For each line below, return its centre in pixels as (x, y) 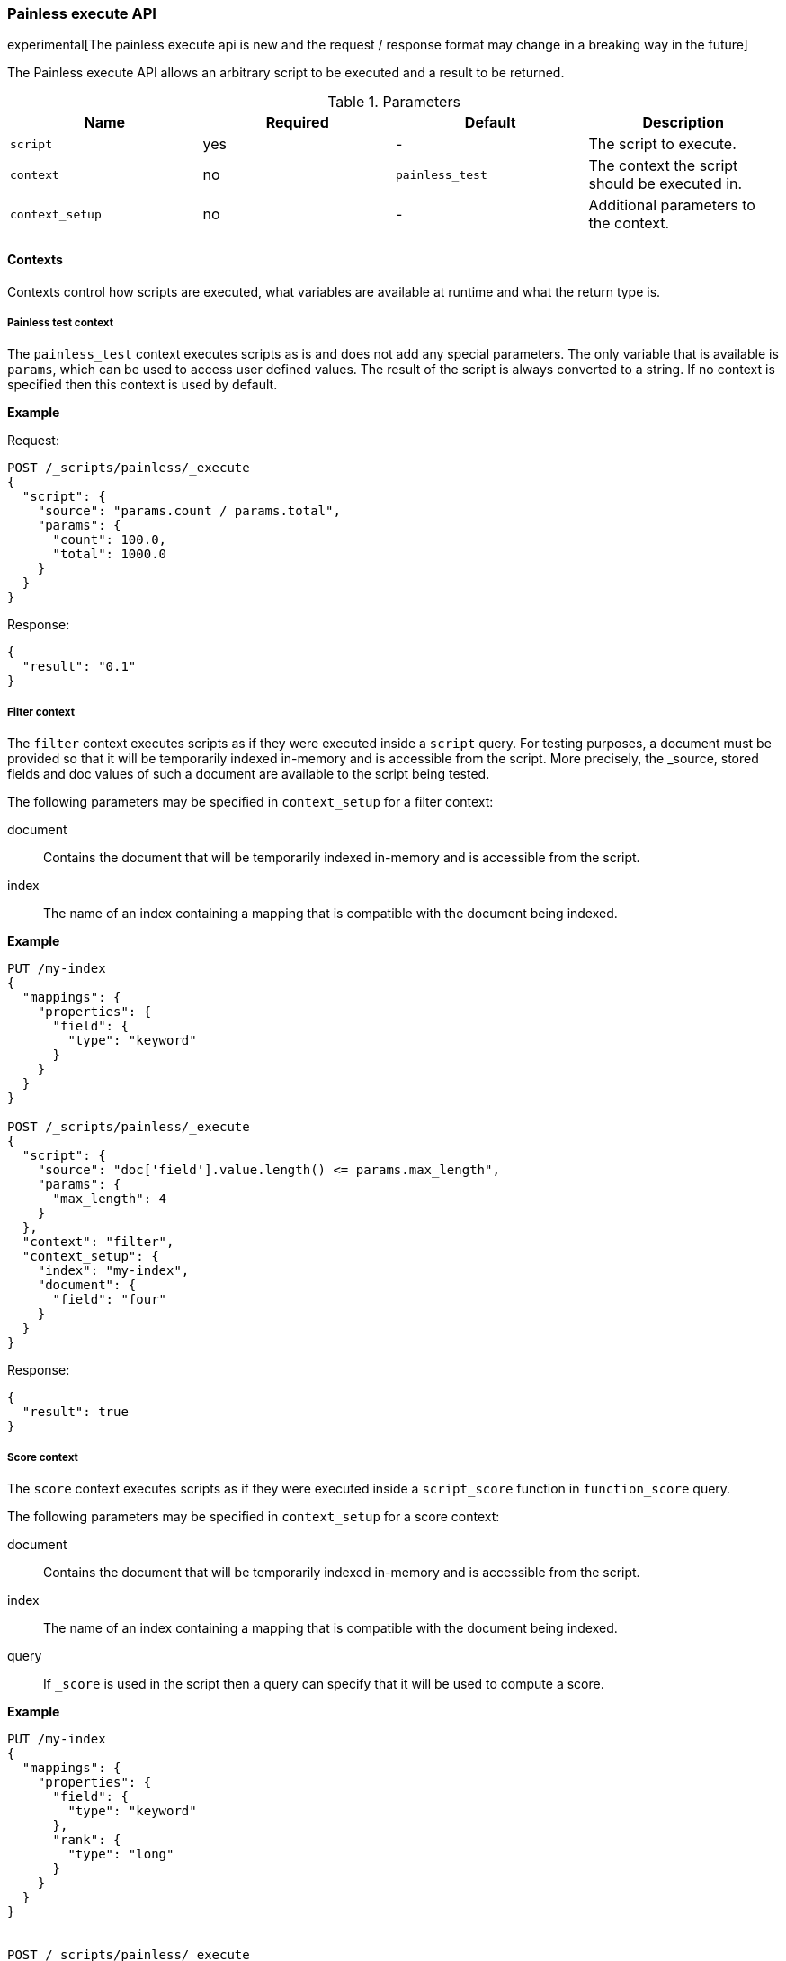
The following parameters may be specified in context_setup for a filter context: (250, 802)
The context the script (663, 166)
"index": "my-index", (113, 1271)
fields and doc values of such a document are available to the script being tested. (249, 774)
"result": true (75, 1412)
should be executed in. (665, 184)
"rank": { (87, 1839)
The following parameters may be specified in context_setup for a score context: (254, 1516)
